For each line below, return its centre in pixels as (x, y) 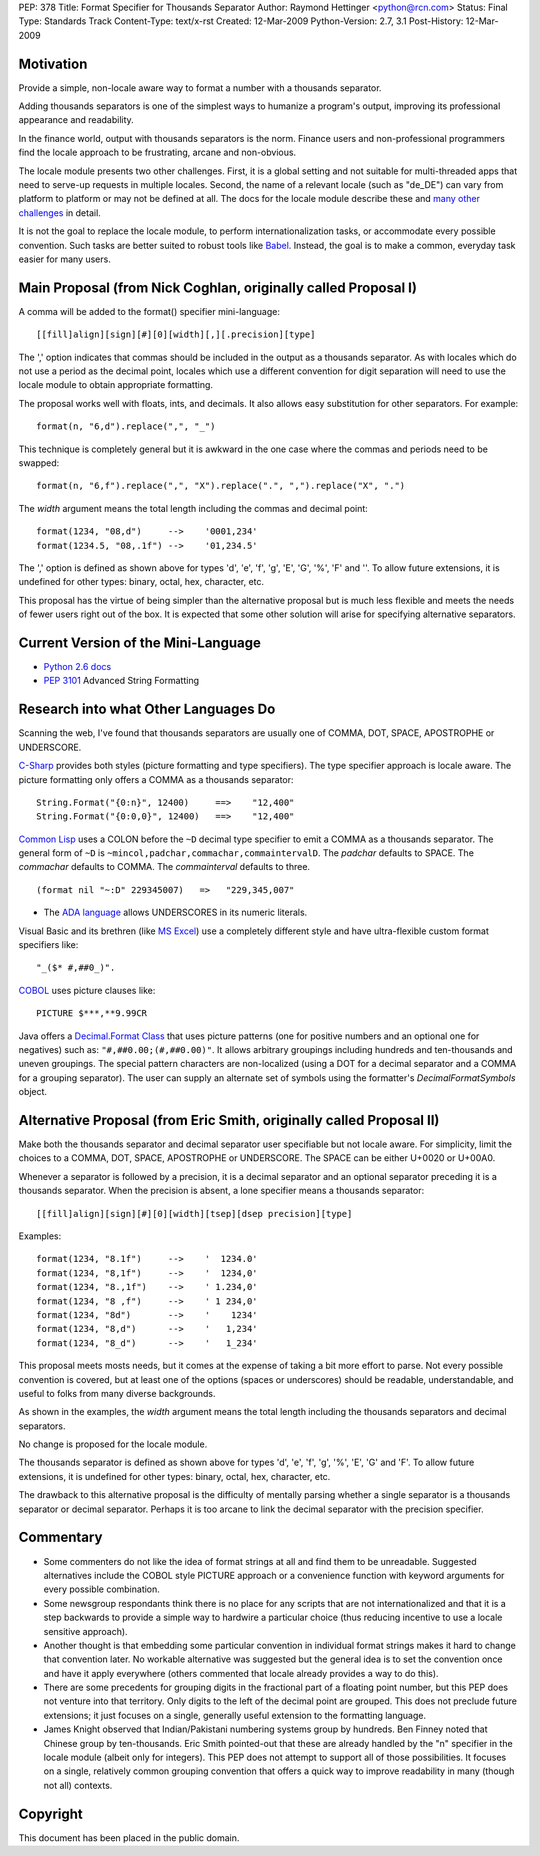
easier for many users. (65, 259)
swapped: (39, 463)
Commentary (60, 1537)
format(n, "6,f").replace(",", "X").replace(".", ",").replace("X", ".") (221, 486)
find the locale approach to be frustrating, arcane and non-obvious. (157, 152)
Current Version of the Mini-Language (140, 642)
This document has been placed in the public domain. (129, 1837)
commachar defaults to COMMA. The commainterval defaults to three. (164, 867)
